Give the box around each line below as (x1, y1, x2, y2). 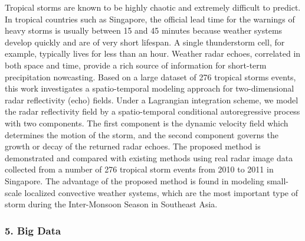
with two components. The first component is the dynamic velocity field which (5, 116, 288, 129)
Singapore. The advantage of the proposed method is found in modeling (5, 174, 264, 187)
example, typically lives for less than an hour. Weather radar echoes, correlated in (5, 47, 301, 60)
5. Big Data (5, 223, 61, 237)
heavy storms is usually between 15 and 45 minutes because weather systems (5, 24, 283, 37)
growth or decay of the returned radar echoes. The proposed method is (5, 140, 261, 152)
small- (267, 174, 289, 187)
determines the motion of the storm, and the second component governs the (5, 128, 278, 141)
